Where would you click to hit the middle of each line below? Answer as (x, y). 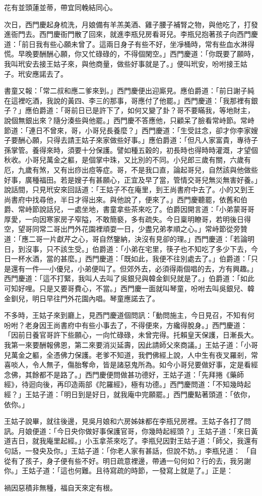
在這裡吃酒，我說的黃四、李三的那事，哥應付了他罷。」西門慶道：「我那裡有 (127, 100)
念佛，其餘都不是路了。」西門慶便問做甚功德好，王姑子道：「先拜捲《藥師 (124, 374)
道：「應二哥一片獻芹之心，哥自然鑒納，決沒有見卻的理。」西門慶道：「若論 (126, 239)
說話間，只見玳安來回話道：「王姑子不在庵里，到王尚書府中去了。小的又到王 (129, 189)
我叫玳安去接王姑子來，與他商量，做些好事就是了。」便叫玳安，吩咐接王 (122, 63)
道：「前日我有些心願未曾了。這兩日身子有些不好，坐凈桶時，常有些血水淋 (126, 44)
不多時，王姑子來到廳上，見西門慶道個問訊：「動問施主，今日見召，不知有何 (129, 315)
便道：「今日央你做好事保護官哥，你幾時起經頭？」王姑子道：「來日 (141, 431)
